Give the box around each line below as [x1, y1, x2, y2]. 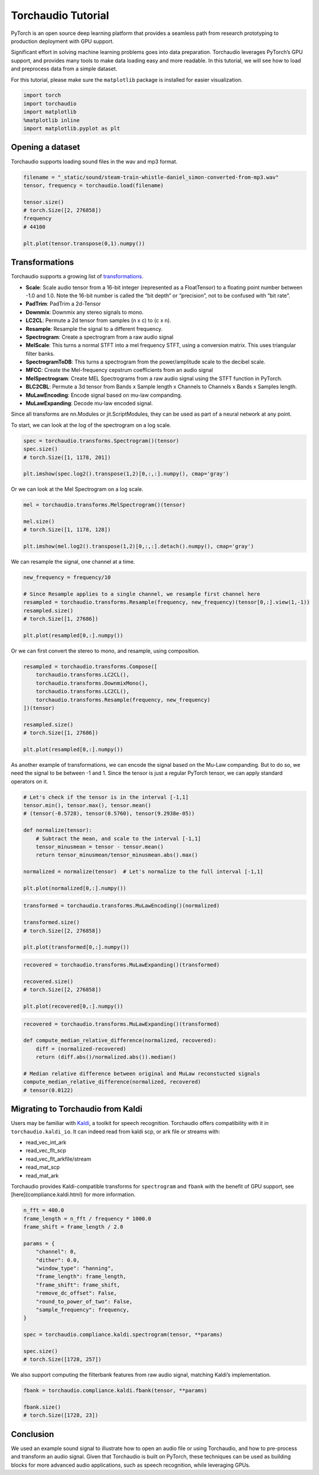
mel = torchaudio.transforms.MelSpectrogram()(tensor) [23, 502, 185, 509]
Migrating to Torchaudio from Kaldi [11, 1104, 143, 1114]
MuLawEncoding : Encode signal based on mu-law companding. [25, 391, 183, 399]
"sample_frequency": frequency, [35, 1306, 130, 1313]
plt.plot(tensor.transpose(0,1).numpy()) [23, 240, 145, 247]
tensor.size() [23, 198, 64, 205]
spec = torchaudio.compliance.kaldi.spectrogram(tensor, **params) [23, 1331, 223, 1338]
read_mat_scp [25, 1164, 60, 1171]
